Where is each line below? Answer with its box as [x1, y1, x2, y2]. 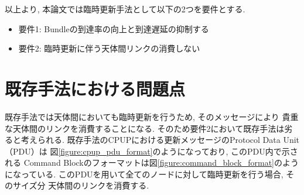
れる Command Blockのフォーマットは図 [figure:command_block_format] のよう [5, 156, 299, 169]
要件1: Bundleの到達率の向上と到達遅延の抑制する [18, 22, 209, 35]
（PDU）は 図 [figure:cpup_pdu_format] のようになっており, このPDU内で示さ [5, 145, 298, 157]
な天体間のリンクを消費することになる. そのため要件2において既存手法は [5, 122, 285, 134]
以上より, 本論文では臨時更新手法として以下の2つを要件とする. [5, 3, 245, 15]
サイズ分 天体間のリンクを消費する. [12, 179, 149, 191]
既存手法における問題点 [5, 76, 186, 100]
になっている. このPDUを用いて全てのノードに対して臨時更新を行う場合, [5, 167, 283, 180]
